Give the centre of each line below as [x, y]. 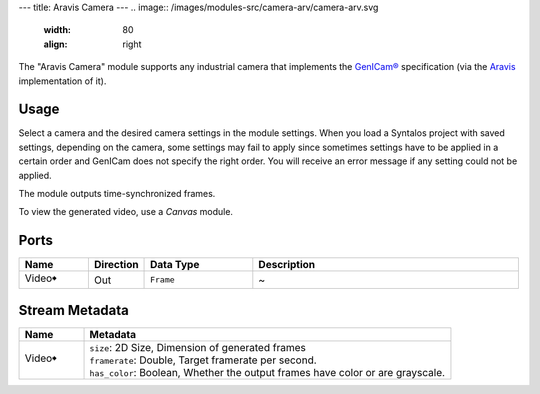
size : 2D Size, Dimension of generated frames [198, 347]
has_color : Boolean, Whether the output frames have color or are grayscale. [267, 372]
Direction [116, 265]
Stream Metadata [73, 310]
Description [287, 265]
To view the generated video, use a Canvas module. [126, 212]
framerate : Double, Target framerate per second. [203, 360]
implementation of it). [62, 81]
